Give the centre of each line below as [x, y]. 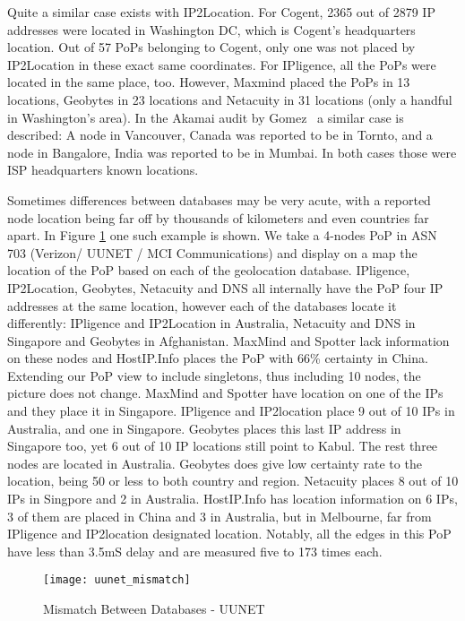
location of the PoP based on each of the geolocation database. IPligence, [209, 270]
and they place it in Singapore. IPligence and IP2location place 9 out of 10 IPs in [231, 411]
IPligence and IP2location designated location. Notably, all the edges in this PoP [229, 534]
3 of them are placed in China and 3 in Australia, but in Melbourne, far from [220, 516]
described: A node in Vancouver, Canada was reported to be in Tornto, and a [220, 135]
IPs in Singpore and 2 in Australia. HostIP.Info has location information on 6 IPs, [232, 499]
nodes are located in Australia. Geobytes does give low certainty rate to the [215, 463]
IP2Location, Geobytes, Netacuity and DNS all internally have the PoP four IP [225, 287]
